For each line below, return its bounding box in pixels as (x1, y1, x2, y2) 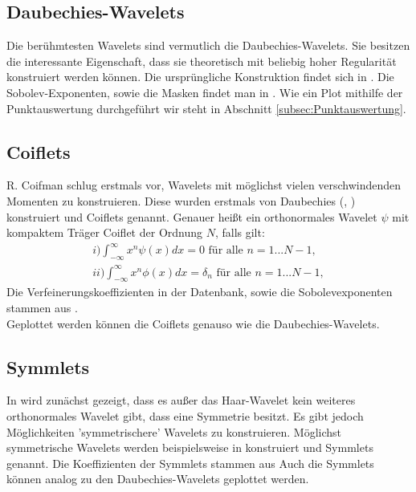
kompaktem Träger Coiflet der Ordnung (6, 224, 203, 241)
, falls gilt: (214, 224, 265, 241)
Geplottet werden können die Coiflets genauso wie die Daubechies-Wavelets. (6, 315, 380, 331)
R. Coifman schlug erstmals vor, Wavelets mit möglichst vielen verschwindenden (6, 177, 402, 193)
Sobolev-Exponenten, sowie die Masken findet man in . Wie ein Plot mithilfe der (6, 83, 403, 100)
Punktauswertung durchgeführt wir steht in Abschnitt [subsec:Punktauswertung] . (6, 100, 406, 116)
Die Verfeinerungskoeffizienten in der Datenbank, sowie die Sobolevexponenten (6, 283, 393, 300)
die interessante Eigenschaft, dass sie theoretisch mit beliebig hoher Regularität (6, 52, 397, 69)
